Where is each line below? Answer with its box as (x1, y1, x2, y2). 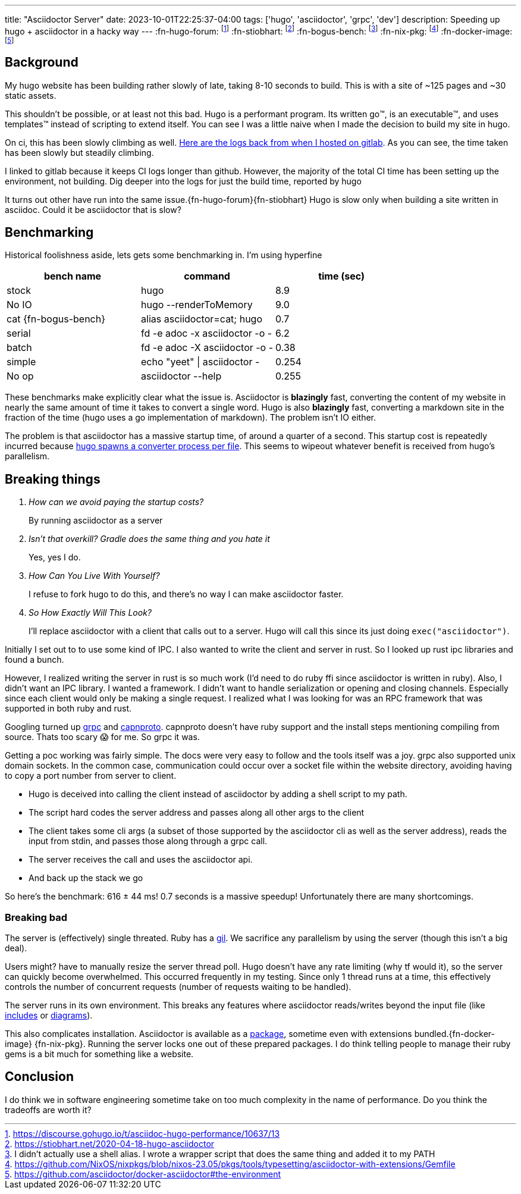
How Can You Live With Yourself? (29, 571, 160, 581)
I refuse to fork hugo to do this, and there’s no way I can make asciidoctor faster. (29, 589, 344, 600)
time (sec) (318, 270, 365, 283)
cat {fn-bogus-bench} (7, 313, 106, 325)
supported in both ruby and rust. (5, 703, 132, 714)
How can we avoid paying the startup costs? (29, 497, 204, 507)
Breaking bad (5, 911, 68, 923)
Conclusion (5, 1069, 74, 1085)
